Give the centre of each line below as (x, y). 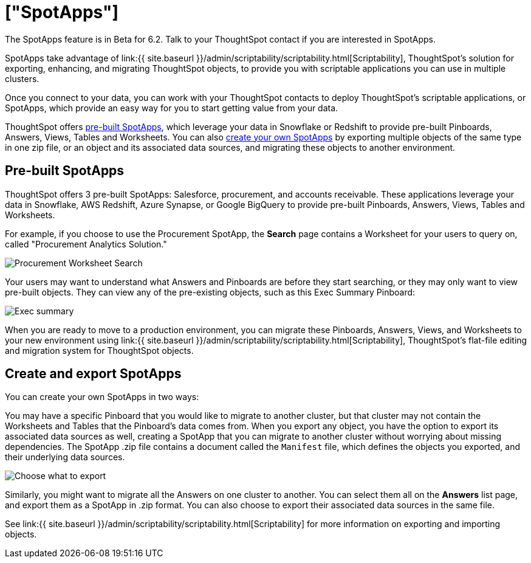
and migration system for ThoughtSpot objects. (99, 350)
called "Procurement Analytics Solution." (86, 244)
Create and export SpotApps (93, 374)
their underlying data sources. (65, 457)
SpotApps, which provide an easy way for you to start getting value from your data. (172, 108)
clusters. (22, 78)
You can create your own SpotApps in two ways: (102, 397)
